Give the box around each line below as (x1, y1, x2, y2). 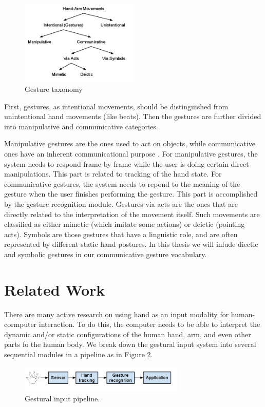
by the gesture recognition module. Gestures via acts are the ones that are (4, 198, 238, 209)
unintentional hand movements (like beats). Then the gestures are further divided (4, 111, 261, 122)
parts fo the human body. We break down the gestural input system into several (4, 339, 256, 350)
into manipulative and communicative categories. (4, 121, 158, 131)
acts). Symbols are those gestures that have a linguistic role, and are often (4, 228, 238, 239)
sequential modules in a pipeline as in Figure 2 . (4, 349, 153, 360)
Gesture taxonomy (25, 84, 83, 94)
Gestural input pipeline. (25, 393, 100, 403)
